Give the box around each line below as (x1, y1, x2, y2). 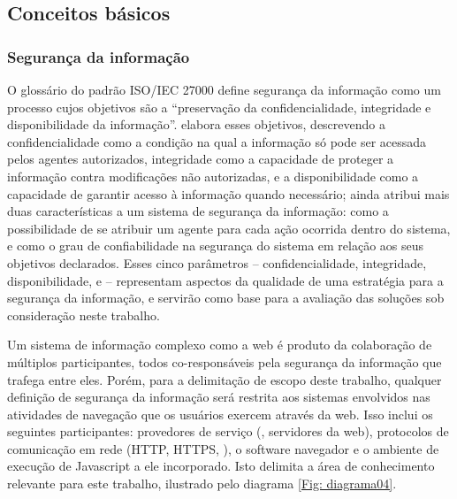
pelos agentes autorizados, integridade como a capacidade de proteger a (7, 150, 394, 168)
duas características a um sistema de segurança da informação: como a (7, 202, 389, 220)
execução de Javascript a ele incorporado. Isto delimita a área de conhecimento (7, 457, 435, 475)
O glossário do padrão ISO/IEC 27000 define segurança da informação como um (7, 81, 441, 98)
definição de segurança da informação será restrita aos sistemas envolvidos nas (7, 388, 430, 406)
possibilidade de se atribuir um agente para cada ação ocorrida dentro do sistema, (7, 219, 451, 237)
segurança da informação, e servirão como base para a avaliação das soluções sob (7, 288, 445, 307)
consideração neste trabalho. (7, 305, 160, 324)
